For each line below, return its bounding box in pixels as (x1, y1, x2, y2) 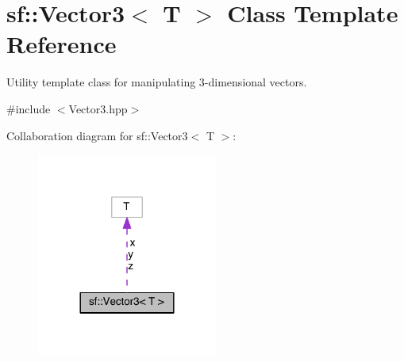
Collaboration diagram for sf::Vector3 (6, 127, 188, 143)
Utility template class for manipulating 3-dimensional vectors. (6, 74, 307, 90)
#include (6, 100, 51, 116)
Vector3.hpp (68, 100, 128, 116)
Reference (6, 28, 117, 60)
